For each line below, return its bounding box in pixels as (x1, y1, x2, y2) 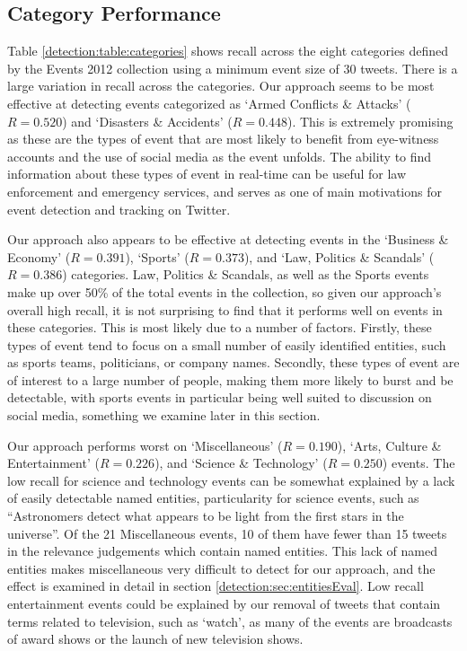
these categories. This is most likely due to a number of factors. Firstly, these (7, 318, 432, 337)
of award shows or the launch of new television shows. (7, 629, 304, 648)
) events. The (382, 453, 455, 472)
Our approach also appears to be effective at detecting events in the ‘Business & (7, 230, 449, 249)
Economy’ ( (7, 247, 71, 266)
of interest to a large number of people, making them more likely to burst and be (7, 370, 454, 389)
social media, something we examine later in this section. (7, 406, 321, 425)
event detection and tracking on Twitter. (7, 199, 231, 218)
